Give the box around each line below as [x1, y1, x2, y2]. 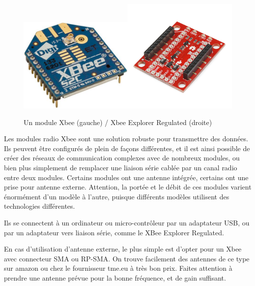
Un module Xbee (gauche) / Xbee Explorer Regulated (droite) [24, 117, 212, 127]
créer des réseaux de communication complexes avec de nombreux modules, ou [4, 153, 240, 163]
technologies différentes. [4, 201, 75, 211]
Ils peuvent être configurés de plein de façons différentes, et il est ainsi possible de [4, 143, 250, 153]
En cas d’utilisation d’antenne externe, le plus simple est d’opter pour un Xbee [4, 244, 242, 254]
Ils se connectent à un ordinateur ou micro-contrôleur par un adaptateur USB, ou [4, 217, 250, 227]
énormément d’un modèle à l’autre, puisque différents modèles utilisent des [4, 191, 229, 201]
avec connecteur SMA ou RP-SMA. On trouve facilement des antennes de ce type [4, 253, 250, 263]
